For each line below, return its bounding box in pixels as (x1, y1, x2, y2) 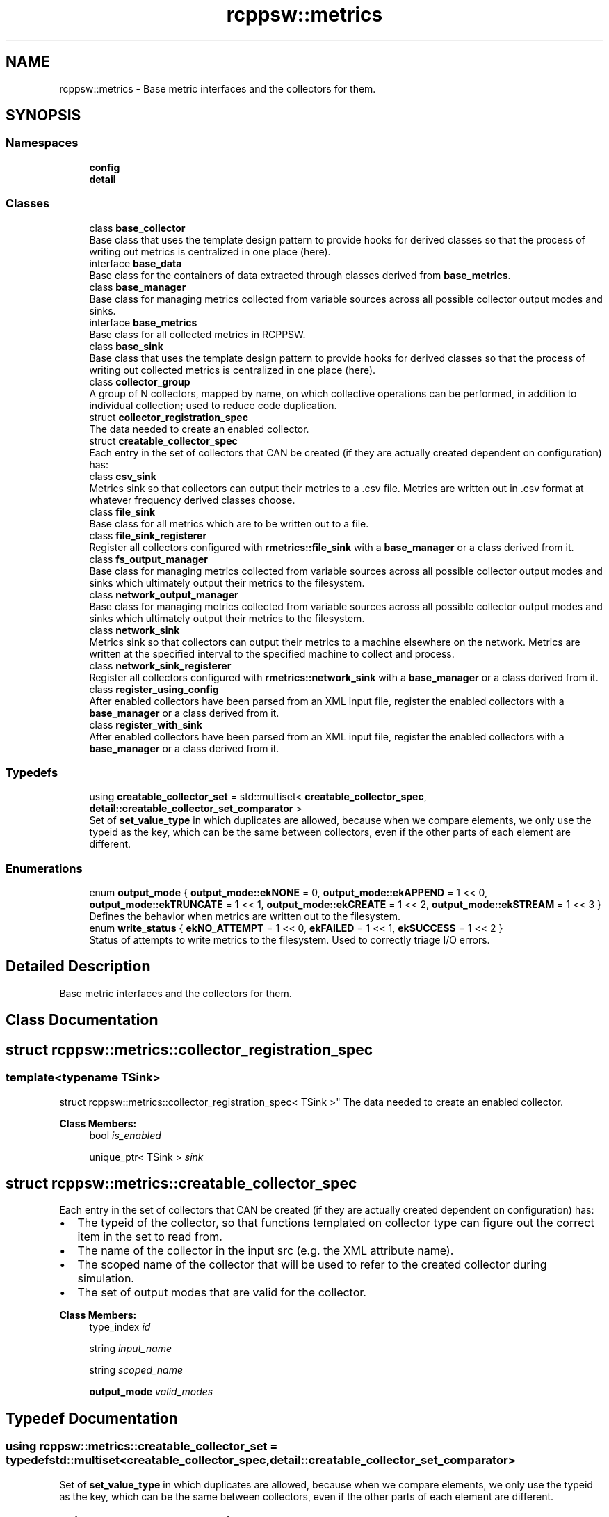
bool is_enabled (89, 1129, 161, 1141)
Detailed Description (6, 958, 151, 976)
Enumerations (6, 861, 83, 875)
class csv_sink (89, 470, 156, 482)
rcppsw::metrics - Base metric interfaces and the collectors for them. (59, 82, 376, 95)
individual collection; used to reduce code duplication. (89, 399, 337, 411)
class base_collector (89, 221, 186, 234)
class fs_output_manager (89, 553, 209, 565)
